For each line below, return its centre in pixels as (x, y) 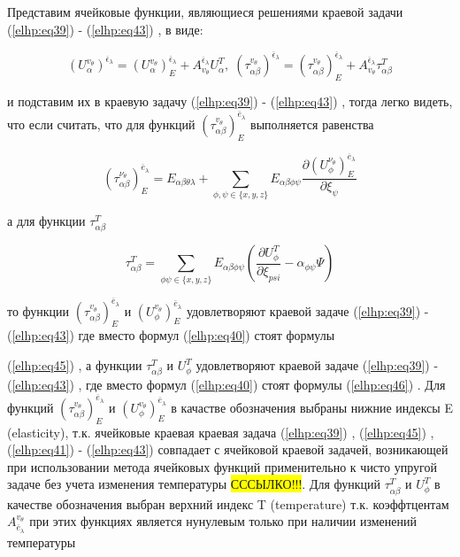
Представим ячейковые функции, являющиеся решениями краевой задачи (205, 12)
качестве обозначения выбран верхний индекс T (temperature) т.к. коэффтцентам (228, 503)
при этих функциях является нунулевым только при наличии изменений (223, 521)
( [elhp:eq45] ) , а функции (75, 365)
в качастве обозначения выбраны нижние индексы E (312, 407)
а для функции (46, 221)
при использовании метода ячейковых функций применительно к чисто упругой (222, 466)
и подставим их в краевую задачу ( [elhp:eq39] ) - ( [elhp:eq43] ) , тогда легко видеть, (230, 101)
